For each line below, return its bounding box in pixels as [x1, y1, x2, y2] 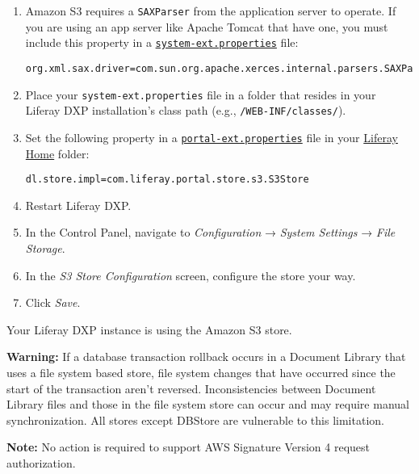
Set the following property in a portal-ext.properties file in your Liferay [25, 128, 398, 145]
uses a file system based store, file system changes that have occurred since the [6, 363, 396, 380]
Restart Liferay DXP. [25, 196, 132, 213]
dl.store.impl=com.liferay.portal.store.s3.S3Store [25, 174, 309, 186]
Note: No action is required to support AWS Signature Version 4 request [6, 438, 370, 455]
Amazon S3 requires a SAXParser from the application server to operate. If [25, 2, 396, 19]
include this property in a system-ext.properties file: [25, 34, 299, 51]
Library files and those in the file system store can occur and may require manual [6, 396, 409, 413]
